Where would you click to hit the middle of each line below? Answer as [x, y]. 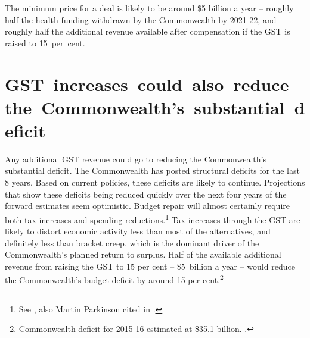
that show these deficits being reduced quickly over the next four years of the [146, 194]
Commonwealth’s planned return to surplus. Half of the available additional [143, 254]
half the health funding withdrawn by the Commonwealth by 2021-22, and [141, 19]
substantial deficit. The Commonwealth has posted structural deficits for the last [152, 170]
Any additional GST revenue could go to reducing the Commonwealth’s [136, 159]
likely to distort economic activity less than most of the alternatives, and [138, 231]
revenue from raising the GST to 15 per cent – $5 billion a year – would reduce [150, 266]
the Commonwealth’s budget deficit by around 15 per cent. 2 [114, 279]
